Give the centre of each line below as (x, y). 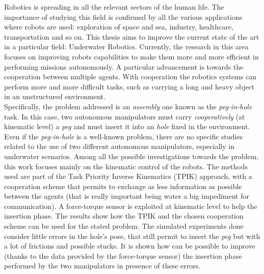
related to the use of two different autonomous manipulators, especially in (119, 146)
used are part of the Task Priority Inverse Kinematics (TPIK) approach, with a (128, 176)
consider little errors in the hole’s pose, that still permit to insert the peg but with (132, 236)
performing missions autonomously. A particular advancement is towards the (124, 66)
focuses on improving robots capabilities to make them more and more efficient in (131, 56)
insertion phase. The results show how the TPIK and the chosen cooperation (124, 216)
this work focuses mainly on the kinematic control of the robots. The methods (126, 166)
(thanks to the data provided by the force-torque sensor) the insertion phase (123, 255)
